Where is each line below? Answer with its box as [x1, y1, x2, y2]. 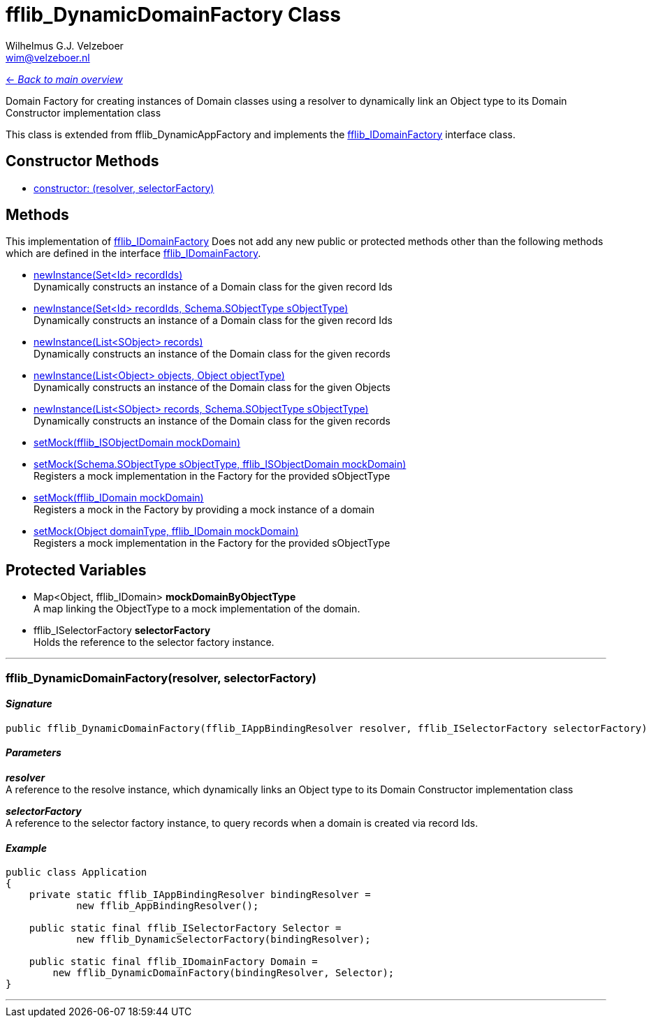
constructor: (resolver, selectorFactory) [34, 182, 214, 194]
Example [6, 841, 47, 854]
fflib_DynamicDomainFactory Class [6, 3, 341, 27]
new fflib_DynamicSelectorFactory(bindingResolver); [76, 934, 371, 945]
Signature [6, 698, 52, 710]
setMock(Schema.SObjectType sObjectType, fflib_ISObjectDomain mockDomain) [34, 458, 407, 471]
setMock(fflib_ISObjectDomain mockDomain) [34, 436, 241, 449]
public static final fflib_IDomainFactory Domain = [29, 956, 318, 968]
